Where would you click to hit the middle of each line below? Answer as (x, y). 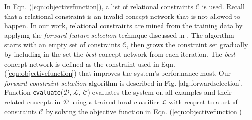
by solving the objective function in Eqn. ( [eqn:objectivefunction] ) (144, 111)
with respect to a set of (203, 102)
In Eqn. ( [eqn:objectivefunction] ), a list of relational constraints (99, 6)
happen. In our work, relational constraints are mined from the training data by (124, 26)
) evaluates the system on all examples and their (159, 92)
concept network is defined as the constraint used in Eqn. (90, 63)
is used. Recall (223, 6)
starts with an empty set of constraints (62, 44)
